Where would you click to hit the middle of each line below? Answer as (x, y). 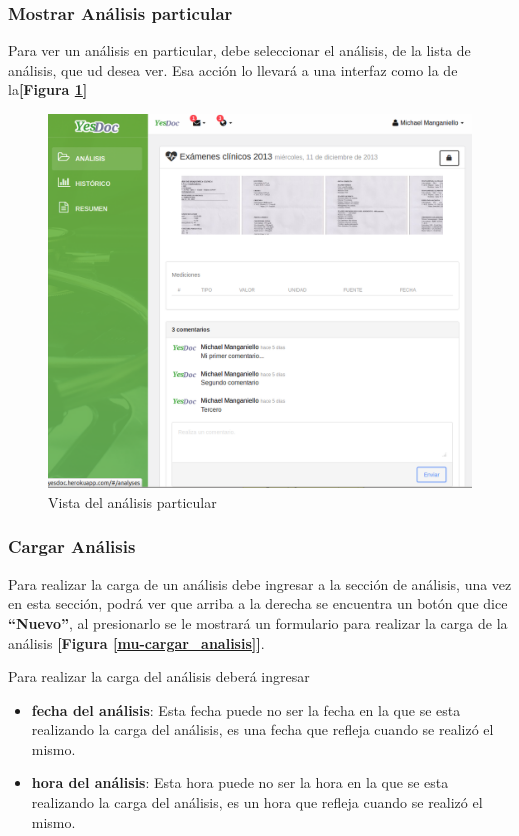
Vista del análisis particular (132, 501)
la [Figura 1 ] (48, 89)
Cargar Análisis (72, 546)
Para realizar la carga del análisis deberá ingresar (159, 676)
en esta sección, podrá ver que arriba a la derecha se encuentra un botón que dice (258, 603)
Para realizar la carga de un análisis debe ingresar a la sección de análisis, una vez (260, 583)
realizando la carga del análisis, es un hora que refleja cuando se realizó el (257, 802)
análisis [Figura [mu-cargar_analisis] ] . (136, 642)
